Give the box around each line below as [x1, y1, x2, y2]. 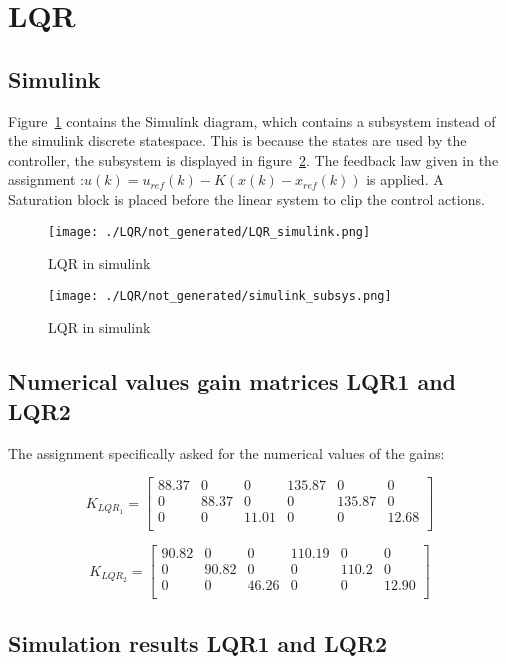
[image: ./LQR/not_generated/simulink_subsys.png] [48, 288, 392, 303]
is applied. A [366, 169, 444, 190]
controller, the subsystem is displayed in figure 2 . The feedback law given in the [8, 149, 499, 170]
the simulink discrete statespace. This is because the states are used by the [8, 130, 467, 151]
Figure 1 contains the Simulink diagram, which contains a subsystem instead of [8, 110, 496, 131]
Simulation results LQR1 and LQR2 [8, 627, 388, 658]
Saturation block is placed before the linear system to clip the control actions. [8, 188, 485, 209]
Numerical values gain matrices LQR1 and [8, 366, 457, 397]
